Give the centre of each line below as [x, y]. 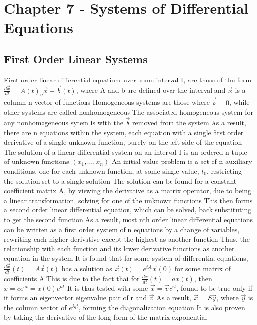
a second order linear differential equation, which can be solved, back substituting [128, 210]
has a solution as [87, 268]
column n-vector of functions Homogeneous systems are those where [107, 102]
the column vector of [35, 307]
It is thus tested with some [107, 288]
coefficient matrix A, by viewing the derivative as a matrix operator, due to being [128, 190]
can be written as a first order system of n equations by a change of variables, [122, 229]
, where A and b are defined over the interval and [151, 90]
